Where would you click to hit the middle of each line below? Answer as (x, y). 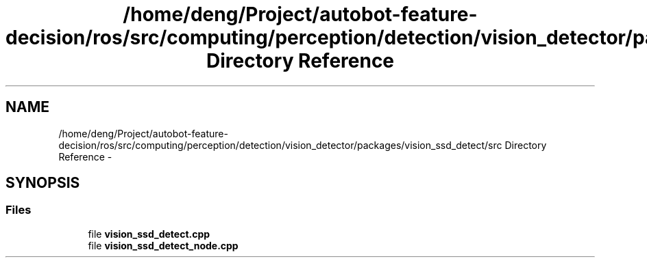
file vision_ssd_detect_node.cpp (163, 245)
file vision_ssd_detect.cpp (149, 234)
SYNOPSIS (43, 183)
